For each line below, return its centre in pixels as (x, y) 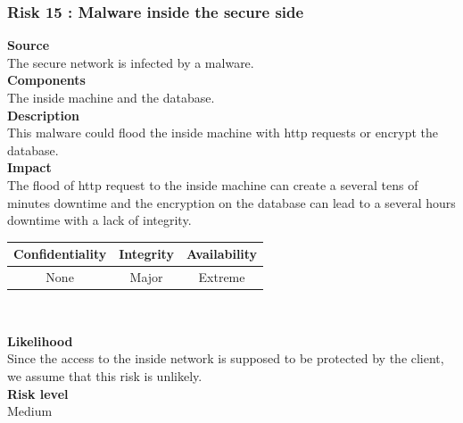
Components (46, 80)
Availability (222, 254)
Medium (30, 411)
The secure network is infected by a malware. (131, 62)
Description (44, 115)
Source (29, 45)
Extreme (222, 277)
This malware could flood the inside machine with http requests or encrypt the (223, 133)
